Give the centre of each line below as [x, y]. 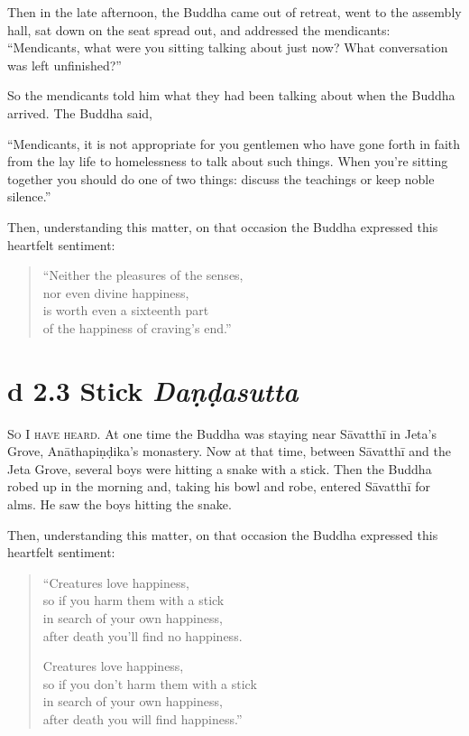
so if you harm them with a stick [133, 600]
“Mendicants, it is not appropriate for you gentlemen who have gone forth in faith [234, 143]
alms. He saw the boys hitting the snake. [120, 504]
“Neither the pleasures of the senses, [143, 275]
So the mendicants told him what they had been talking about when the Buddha [231, 95]
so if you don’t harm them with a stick [150, 683]
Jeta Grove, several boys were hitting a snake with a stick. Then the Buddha [220, 468]
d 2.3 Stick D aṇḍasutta [153, 390]
